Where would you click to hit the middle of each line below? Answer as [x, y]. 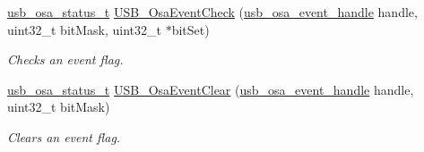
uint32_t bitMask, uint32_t [85, 29]
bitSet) [190, 29]
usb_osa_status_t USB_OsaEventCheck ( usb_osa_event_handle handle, [212, 12]
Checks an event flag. [65, 59]
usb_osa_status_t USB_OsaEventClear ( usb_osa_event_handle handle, [211, 89]
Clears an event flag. [64, 136]
